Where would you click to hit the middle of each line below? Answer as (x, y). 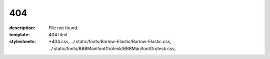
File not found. (63, 28)
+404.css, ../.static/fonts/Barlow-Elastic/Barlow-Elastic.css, (110, 42)
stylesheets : (22, 42)
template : (19, 34)
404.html (58, 34)
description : (22, 28)
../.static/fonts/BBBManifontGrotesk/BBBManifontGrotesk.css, (112, 48)
